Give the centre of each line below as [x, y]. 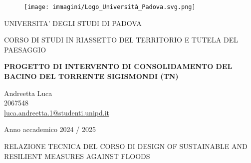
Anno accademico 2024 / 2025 [50, 129]
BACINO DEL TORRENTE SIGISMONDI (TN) [91, 76]
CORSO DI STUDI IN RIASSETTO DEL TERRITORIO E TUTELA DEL [121, 40]
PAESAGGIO [25, 49]
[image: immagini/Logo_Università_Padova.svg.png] [110, 7]
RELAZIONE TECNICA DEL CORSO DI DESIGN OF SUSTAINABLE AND [126, 146]
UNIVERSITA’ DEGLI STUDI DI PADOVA [73, 23]
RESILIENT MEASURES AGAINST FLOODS [77, 156]
